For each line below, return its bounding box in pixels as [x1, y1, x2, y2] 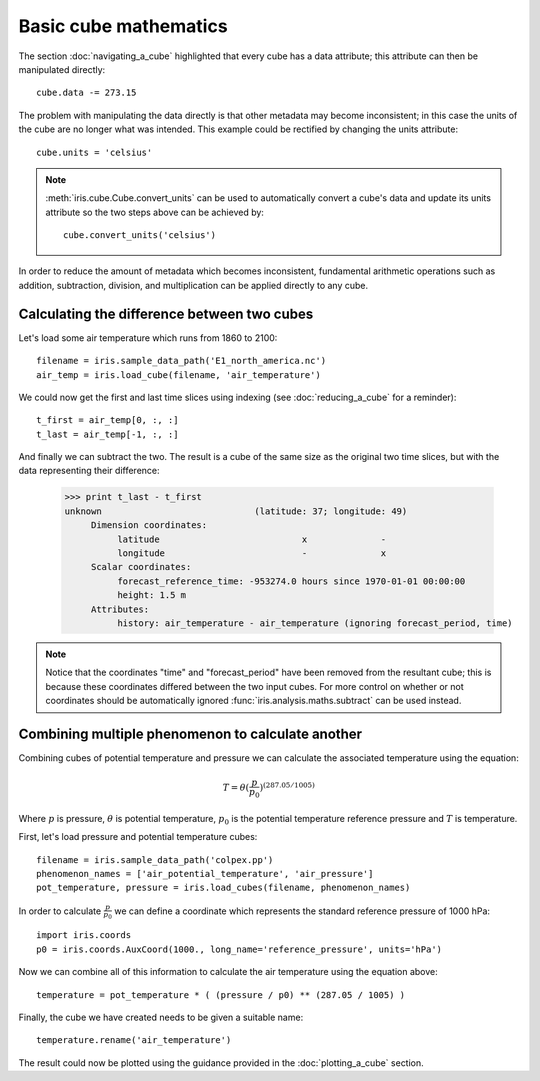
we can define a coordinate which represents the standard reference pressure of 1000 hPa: [113, 905, 490, 917]
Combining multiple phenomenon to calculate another [18, 725, 363, 742]
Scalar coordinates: [90, 561, 192, 573]
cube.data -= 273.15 [36, 87, 137, 99]
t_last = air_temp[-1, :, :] [36, 428, 179, 440]
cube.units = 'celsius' [36, 146, 153, 158]
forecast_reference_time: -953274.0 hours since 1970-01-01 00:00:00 [116, 575, 466, 587]
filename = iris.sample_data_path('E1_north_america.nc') [36, 355, 327, 367]
